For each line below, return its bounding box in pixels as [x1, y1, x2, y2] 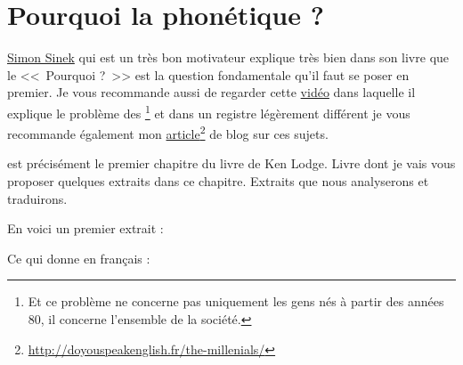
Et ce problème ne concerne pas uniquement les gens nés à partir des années [28, 292, 444, 311]
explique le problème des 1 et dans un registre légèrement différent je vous [7, 101, 410, 122]
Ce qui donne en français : [7, 248, 150, 267]
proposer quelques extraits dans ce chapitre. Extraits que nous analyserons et [7, 172, 429, 190]
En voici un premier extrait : [7, 219, 164, 238]
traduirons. [7, 189, 68, 207]
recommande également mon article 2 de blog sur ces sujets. [7, 122, 329, 142]
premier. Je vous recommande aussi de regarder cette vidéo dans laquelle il [7, 83, 416, 101]
